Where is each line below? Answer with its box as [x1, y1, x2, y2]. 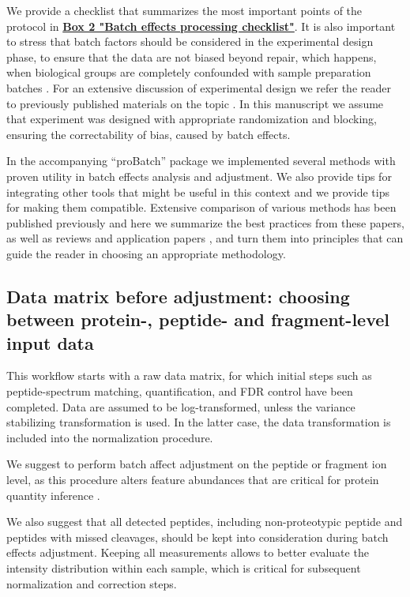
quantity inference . [6, 486, 100, 503]
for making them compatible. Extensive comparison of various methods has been [6, 199, 397, 216]
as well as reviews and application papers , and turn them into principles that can [6, 230, 404, 246]
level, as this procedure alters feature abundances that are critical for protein [6, 471, 379, 488]
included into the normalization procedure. [6, 429, 213, 445]
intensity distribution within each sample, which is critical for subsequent [6, 560, 361, 576]
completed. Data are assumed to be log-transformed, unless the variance [6, 398, 355, 415]
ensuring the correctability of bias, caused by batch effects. [6, 126, 291, 142]
